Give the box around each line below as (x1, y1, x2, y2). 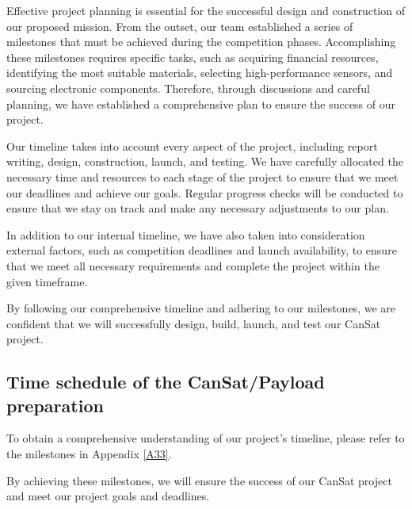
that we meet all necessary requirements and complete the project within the (6, 257, 380, 274)
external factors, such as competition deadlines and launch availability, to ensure (6, 242, 397, 258)
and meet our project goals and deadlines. (6, 488, 210, 504)
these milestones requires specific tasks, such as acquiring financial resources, (6, 48, 379, 65)
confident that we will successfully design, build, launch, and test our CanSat (6, 315, 381, 331)
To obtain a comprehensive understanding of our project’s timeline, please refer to (6, 430, 405, 446)
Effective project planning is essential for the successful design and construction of (6, 2, 405, 18)
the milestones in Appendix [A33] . (6, 446, 172, 462)
